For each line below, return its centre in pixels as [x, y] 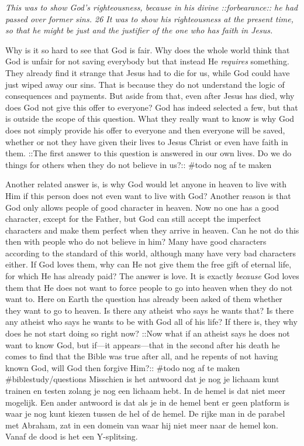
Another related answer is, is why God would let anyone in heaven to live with [146, 184]
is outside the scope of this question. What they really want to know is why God [150, 119]
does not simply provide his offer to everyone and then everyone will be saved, [145, 130]
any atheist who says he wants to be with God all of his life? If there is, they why [151, 322]
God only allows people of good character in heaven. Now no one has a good [142, 207]
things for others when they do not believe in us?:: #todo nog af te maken [139, 164]
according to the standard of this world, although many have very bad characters [151, 253]
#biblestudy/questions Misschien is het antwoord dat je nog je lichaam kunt [142, 379]
